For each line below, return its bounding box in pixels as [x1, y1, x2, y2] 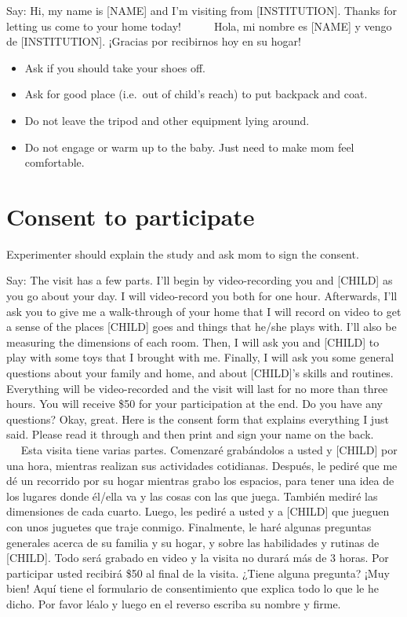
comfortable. [24, 154, 85, 171]
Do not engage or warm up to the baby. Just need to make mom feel [24, 138, 354, 155]
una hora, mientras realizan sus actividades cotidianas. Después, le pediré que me [6, 457, 398, 473]
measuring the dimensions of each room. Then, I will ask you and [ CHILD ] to [6, 333, 380, 350]
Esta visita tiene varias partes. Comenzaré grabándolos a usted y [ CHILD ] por [20, 442, 398, 457]
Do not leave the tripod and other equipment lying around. [24, 112, 310, 128]
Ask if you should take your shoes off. [24, 59, 205, 75]
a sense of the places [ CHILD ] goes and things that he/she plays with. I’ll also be [6, 318, 397, 335]
